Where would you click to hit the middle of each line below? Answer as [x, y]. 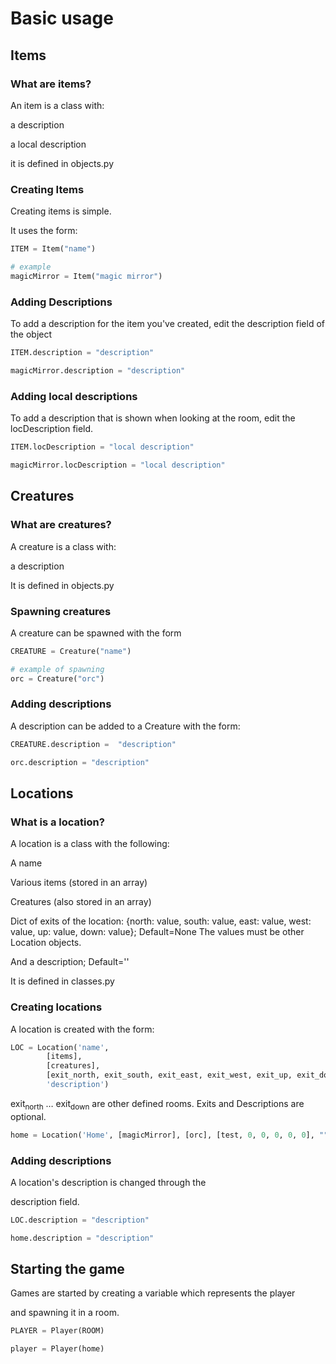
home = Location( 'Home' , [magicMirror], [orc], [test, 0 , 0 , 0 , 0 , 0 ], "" [169, 1135]
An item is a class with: [57, 105]
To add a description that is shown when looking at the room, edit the [153, 418]
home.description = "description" [82, 1238]
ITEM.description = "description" [82, 353]
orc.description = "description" [80, 762]
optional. [28, 1116]
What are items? [51, 84]
